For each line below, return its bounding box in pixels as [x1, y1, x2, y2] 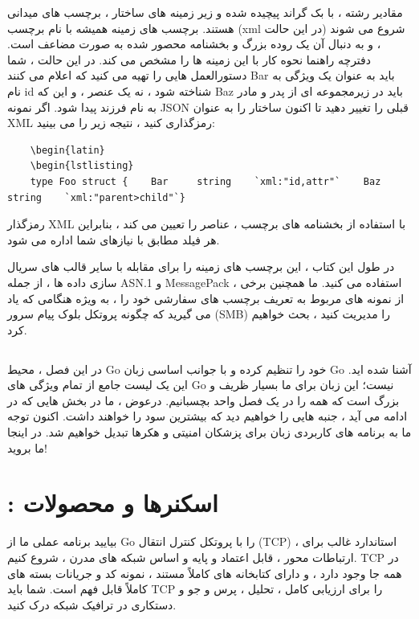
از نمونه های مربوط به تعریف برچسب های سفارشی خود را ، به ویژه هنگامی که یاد [7, 289, 405, 306]
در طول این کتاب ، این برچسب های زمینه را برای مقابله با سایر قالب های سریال [7, 258, 395, 275]
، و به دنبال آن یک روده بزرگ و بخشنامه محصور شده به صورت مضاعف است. [7, 35, 381, 52]
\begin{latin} [30, 144, 105, 156]
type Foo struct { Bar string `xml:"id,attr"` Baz [30, 175, 381, 187]
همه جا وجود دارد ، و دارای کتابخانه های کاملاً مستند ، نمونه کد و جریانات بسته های [7, 564, 402, 581]
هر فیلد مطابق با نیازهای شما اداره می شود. [7, 231, 220, 248]
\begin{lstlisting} [30, 160, 134, 172]
